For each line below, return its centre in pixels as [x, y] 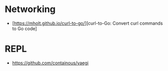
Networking [30, 9]
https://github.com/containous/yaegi [50, 63]
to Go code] [25, 28]
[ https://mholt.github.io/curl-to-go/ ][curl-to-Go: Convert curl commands [87, 23]
